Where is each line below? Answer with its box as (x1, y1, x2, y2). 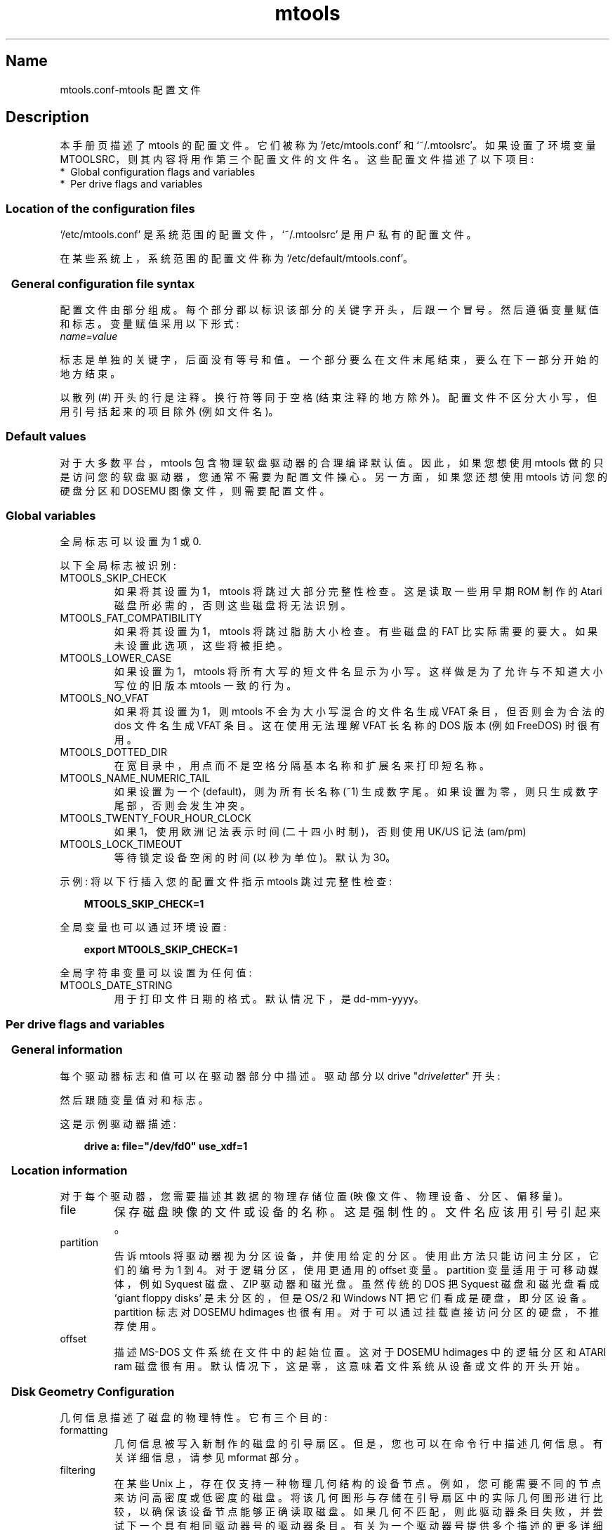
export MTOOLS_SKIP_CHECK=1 (84, 943, 238, 956)
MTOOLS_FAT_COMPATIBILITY (60, 612, 202, 625)
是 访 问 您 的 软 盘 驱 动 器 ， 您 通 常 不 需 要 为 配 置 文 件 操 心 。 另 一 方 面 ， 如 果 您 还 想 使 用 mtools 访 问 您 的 (60, 470, 608, 483)
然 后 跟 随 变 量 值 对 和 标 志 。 (60, 1093, 209, 1106)
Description (6, 108, 89, 126)
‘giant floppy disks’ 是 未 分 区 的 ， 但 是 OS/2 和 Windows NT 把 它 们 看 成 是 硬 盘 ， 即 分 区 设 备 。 (114, 1292, 592, 1305)
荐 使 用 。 (114, 1320, 162, 1333)
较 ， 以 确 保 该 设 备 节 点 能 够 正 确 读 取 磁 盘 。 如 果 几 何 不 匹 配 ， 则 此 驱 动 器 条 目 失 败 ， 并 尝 (114, 1505, 603, 1518)
